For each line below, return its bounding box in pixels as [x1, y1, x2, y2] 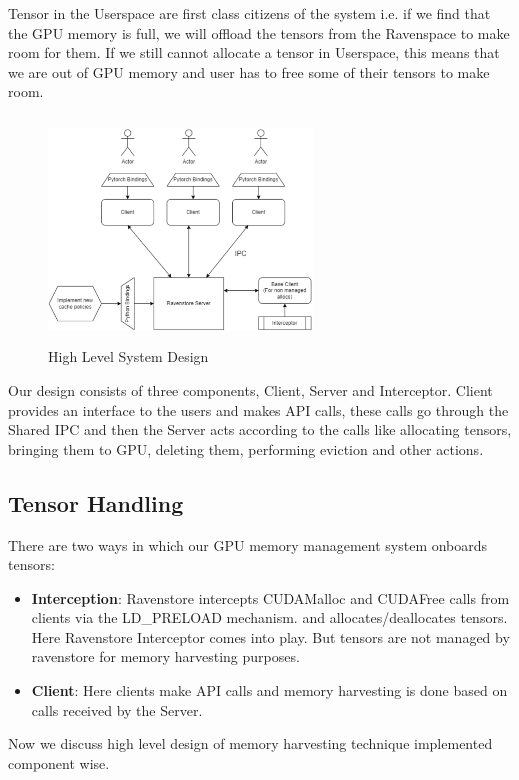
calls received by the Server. [31, 699, 203, 720]
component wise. [8, 752, 110, 773]
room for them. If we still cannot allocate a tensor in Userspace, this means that [8, 42, 500, 63]
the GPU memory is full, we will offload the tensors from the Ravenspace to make [8, 22, 510, 43]
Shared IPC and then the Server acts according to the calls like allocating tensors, [8, 419, 512, 440]
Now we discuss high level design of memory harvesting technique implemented [8, 733, 493, 754]
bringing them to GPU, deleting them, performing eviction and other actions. [8, 438, 484, 459]
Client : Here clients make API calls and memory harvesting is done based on [31, 680, 508, 701]
